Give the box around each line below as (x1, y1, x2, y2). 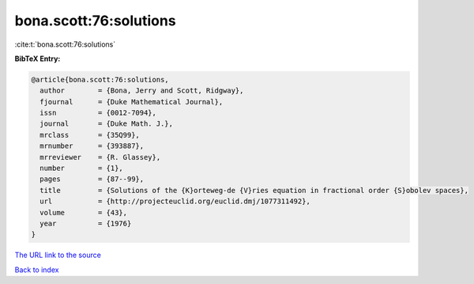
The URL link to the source (14, 250, 102, 260)
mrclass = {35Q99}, (39, 131, 140, 139)
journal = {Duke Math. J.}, (39, 119, 174, 128)
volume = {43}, (39, 208, 128, 217)
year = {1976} (39, 219, 132, 228)
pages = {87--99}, (39, 175, 145, 184)
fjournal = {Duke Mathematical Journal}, (39, 97, 224, 106)
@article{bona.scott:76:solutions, (31, 75, 169, 84)
